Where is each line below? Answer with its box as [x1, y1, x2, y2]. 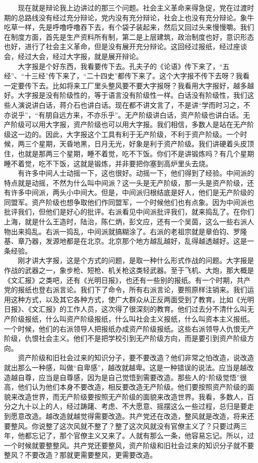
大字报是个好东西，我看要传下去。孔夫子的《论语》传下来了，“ [17, 61, 223, 71]
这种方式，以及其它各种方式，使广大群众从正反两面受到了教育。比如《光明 [10, 294, 254, 304]
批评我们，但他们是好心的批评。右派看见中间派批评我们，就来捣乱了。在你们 [4, 206, 254, 217]
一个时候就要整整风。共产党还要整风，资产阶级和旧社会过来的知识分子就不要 [4, 440, 254, 450]
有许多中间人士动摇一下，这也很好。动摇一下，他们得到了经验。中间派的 [17, 168, 254, 178]
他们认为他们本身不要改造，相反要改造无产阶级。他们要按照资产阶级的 [17, 382, 247, 392]
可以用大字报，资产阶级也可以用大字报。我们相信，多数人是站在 [24, 119, 233, 130]
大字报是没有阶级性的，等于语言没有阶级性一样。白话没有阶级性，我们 [17, 90, 247, 100]
